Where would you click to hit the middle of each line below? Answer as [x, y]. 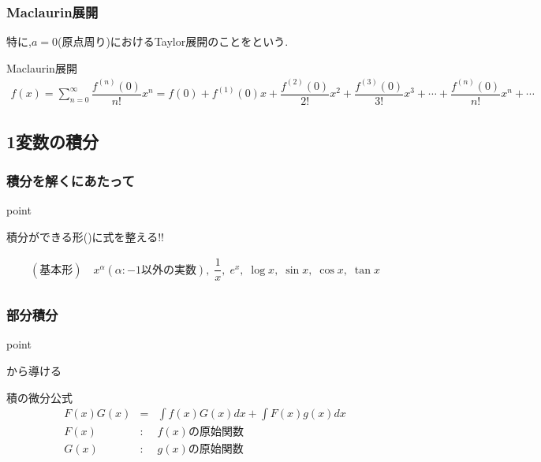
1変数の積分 [53, 142]
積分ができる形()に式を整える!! [85, 236]
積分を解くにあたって [71, 180]
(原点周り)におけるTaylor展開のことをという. [173, 41]
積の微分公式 [39, 397]
